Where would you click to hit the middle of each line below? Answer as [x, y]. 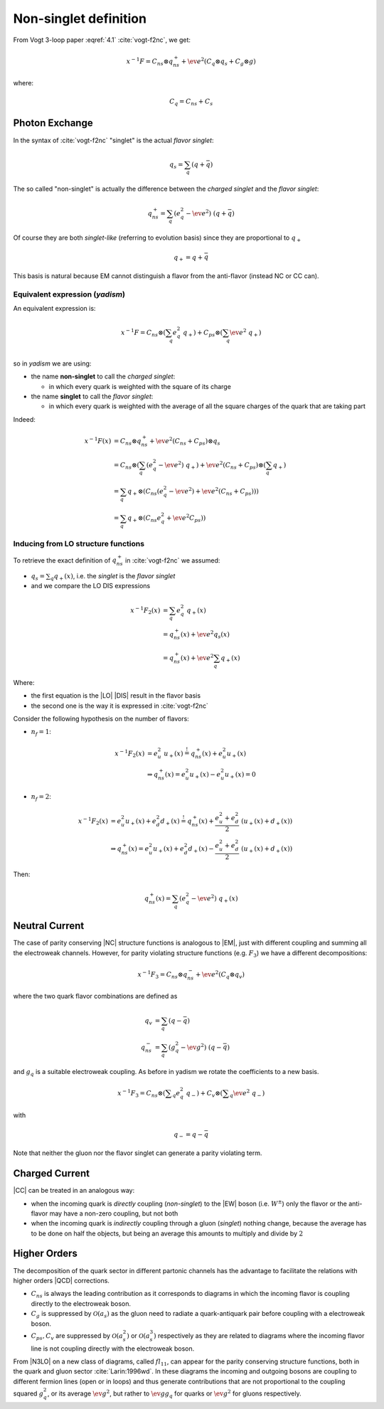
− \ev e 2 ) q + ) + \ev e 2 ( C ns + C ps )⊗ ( [212, 465]
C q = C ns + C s [191, 102]
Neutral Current [49, 926]
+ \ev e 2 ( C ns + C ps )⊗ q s [185, 441]
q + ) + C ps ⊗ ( [203, 333]
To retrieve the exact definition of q [65, 560]
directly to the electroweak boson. [81, 1303]
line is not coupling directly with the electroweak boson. [113, 1349]
